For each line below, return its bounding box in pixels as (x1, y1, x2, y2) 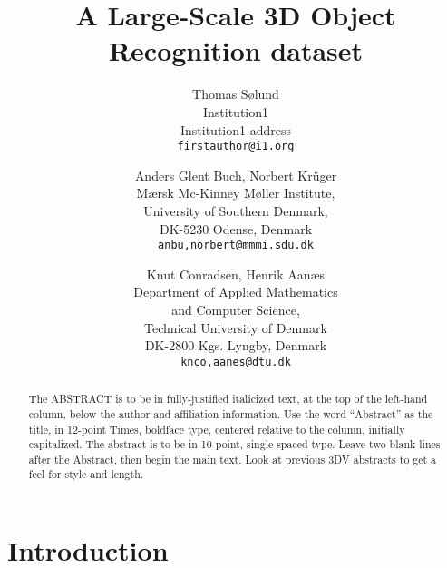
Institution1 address (180, 120, 291, 139)
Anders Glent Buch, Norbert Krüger (134, 165, 337, 184)
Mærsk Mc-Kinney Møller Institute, (136, 183, 335, 202)
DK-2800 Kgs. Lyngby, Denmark (144, 336, 327, 355)
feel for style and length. (28, 466, 144, 482)
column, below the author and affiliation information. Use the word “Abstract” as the (28, 406, 433, 421)
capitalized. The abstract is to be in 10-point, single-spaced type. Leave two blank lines (28, 436, 441, 452)
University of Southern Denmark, (143, 201, 328, 220)
